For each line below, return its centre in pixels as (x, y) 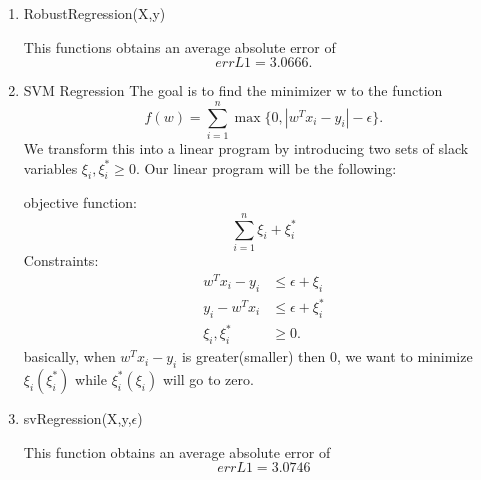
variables (50, 167)
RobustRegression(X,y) (94, 13)
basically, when (69, 356)
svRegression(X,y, (77, 417)
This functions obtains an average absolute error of (179, 46)
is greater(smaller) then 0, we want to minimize (327, 356)
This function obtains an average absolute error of (177, 451)
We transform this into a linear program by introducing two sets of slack (246, 147)
